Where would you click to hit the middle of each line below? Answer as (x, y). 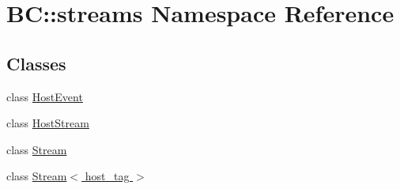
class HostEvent (45, 96)
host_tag (107, 176)
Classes (36, 63)
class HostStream (48, 123)
